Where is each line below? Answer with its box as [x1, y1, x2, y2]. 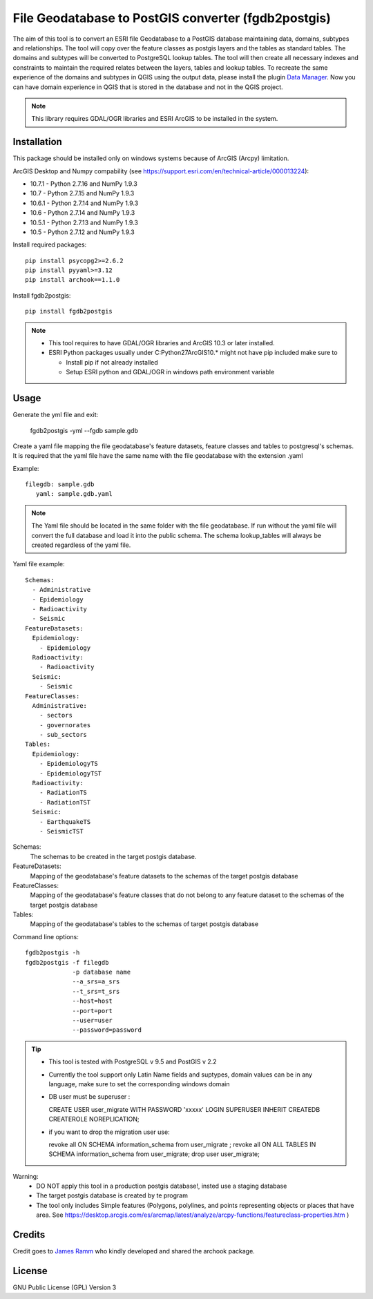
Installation [12, 136, 62, 148]
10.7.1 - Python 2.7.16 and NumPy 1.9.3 [30, 180, 137, 188]
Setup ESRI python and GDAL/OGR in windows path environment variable [66, 368, 275, 376]
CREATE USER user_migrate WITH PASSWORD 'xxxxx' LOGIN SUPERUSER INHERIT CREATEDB [48, 1105, 321, 1113]
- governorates [39, 721, 91, 729]
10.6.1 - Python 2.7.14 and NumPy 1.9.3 [30, 199, 139, 207]
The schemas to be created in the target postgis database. [30, 852, 197, 860]
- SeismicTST [39, 827, 84, 835]
